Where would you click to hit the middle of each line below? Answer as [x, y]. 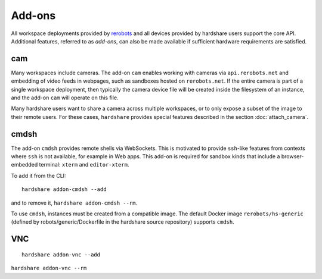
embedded [24, 165]
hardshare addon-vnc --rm [49, 268]
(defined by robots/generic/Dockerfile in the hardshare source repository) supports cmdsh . [123, 222]
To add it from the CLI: [38, 175]
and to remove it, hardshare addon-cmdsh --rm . [74, 203]
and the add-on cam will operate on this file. [65, 98]
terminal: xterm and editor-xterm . [84, 165]
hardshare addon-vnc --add [61, 255]
